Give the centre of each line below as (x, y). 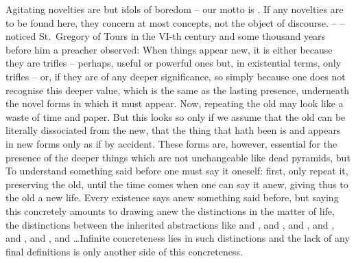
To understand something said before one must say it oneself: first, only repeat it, (177, 171)
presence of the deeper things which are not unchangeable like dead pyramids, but (178, 157)
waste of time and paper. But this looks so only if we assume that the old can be (176, 116)
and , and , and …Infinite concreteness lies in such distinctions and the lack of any (178, 238)
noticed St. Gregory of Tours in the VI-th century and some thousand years (166, 36)
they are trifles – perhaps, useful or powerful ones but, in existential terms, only (174, 63)
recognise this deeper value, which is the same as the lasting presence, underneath (178, 90)
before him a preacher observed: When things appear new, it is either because (169, 49)
